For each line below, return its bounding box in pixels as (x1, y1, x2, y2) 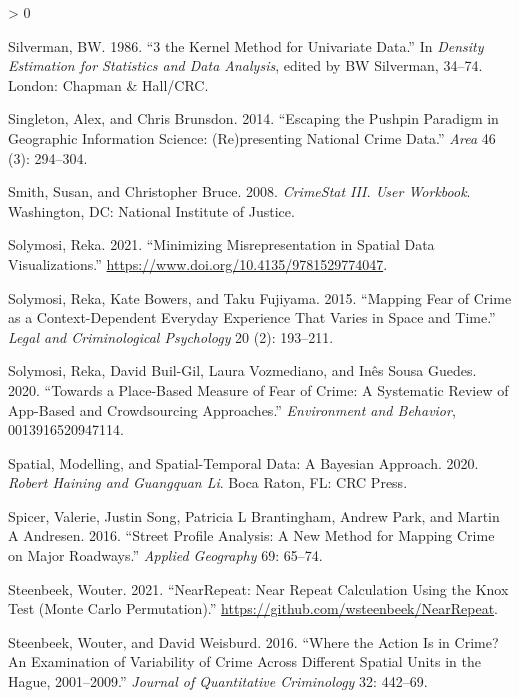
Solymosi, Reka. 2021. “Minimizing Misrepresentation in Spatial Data (8, 234, 435, 255)
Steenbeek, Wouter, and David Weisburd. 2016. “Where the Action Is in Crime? (8, 631, 499, 652)
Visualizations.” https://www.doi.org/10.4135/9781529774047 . (8, 253, 388, 274)
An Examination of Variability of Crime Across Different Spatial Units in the (8, 651, 481, 672)
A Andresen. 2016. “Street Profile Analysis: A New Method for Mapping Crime (8, 525, 495, 546)
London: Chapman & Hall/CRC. (8, 74, 209, 95)
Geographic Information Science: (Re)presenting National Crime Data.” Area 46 (8, 127, 496, 148)
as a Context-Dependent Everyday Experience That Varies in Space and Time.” (8, 307, 496, 328)
